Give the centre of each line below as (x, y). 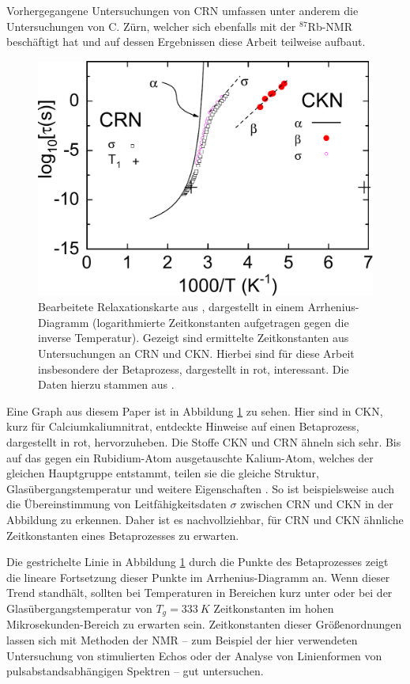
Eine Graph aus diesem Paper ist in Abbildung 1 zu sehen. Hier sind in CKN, (195, 410)
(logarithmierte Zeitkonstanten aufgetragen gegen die (221, 322)
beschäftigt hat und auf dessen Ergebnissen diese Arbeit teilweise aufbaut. (186, 42)
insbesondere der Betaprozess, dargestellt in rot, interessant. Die (194, 369)
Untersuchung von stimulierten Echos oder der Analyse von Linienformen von (194, 655)
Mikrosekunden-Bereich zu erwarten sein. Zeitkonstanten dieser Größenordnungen (204, 624)
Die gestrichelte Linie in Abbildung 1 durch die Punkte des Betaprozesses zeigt (197, 562)
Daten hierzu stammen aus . (106, 384)
